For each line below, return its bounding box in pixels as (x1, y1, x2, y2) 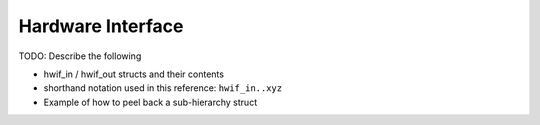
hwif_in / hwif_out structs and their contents (43, 68, 225, 80)
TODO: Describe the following (18, 50, 142, 62)
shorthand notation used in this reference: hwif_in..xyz (43, 82, 283, 94)
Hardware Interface (18, 15, 184, 37)
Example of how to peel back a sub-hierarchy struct (43, 96, 258, 108)
